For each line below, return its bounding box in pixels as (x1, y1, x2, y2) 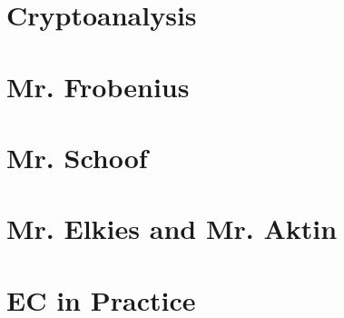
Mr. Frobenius (6, 67, 190, 104)
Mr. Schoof (6, 138, 148, 175)
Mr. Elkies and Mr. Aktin (6, 210, 338, 247)
